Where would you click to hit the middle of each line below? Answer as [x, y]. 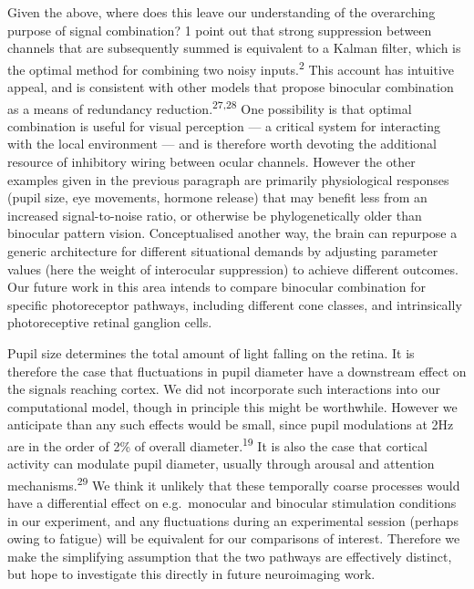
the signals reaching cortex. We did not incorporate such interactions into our [224, 389]
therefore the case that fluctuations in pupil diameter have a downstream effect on [237, 371]
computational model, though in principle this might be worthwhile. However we [232, 406]
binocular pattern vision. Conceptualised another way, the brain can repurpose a [232, 233]
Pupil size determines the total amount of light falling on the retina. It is [211, 353]
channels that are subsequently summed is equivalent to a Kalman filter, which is [234, 48]
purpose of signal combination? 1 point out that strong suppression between [220, 30]
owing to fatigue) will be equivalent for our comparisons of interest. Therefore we [234, 538]
